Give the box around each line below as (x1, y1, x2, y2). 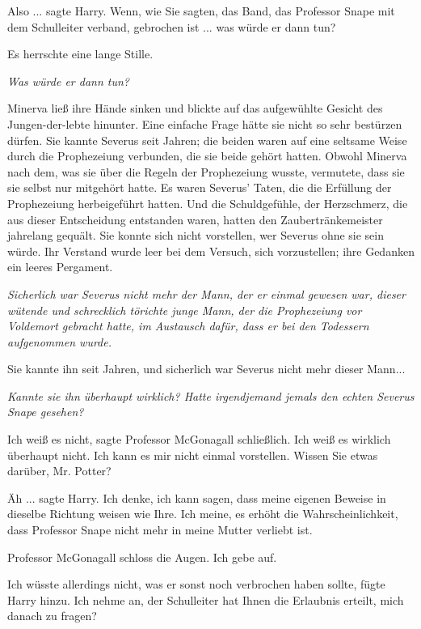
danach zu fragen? (7, 607, 97, 624)
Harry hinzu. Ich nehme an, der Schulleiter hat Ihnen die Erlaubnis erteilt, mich (7, 591, 404, 608)
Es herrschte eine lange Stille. (7, 45, 154, 62)
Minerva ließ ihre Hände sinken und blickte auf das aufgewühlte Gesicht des (7, 100, 383, 117)
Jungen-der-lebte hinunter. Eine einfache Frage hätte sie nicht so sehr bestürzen (7, 115, 402, 132)
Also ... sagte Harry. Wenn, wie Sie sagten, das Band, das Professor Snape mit (7, 2, 395, 19)
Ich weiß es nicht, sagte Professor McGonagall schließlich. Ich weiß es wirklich (7, 431, 391, 448)
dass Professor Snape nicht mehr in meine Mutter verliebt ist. (7, 521, 313, 538)
